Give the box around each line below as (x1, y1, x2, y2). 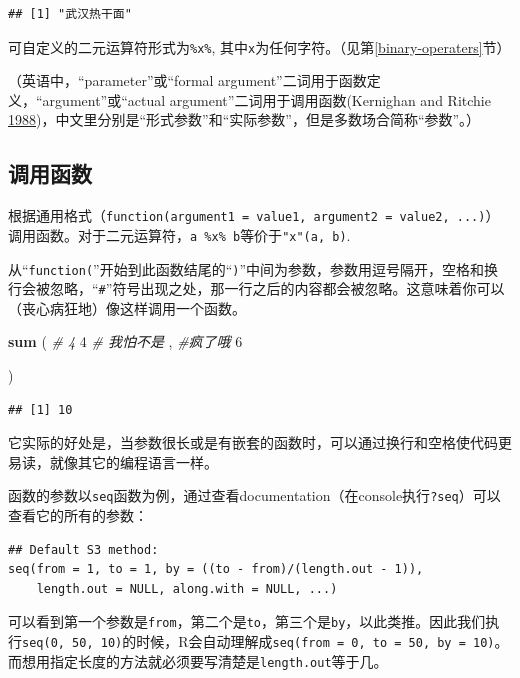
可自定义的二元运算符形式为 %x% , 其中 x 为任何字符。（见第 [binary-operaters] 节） (8, 36, 511, 57)
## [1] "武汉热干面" (8, 7, 132, 21)
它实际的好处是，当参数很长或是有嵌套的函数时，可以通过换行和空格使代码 (8, 432, 498, 453)
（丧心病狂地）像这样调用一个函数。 (8, 297, 246, 318)
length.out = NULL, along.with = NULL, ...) (36, 581, 338, 596)
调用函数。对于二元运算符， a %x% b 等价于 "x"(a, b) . (8, 224, 351, 245)
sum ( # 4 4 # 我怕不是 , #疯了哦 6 (8, 331, 243, 352)
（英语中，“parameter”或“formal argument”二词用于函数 (8, 70, 367, 91)
